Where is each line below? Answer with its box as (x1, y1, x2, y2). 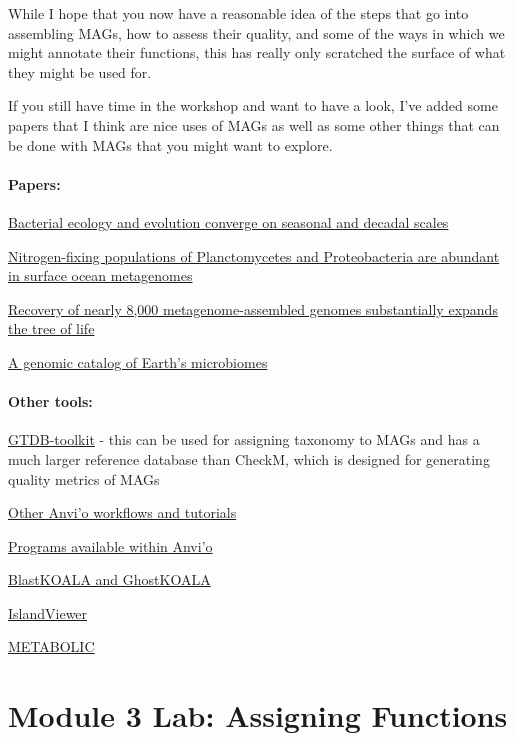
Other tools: (8, 391, 93, 412)
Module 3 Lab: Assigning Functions (8, 695, 508, 736)
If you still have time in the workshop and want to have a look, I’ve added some (8, 95, 498, 116)
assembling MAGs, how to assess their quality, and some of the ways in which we (8, 22, 505, 43)
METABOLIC (8, 636, 95, 657)
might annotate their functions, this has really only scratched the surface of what (8, 42, 506, 63)
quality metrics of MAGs (8, 468, 160, 489)
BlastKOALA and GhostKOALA (8, 569, 211, 590)
